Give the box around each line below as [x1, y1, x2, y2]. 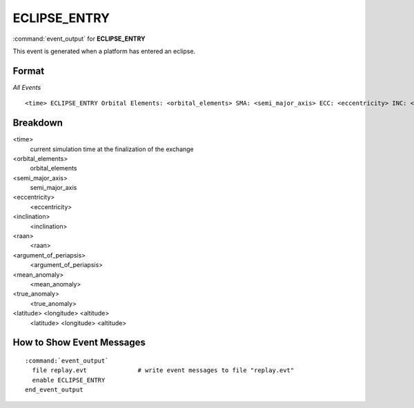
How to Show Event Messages [12, 337, 146, 349]
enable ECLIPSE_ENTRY [32, 376, 106, 384]
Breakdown [12, 117, 63, 129]
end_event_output [25, 386, 83, 394]
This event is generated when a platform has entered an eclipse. [12, 47, 196, 55]
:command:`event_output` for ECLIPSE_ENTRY [12, 35, 146, 43]
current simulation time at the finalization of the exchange [30, 145, 195, 153]
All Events [12, 83, 41, 91]
